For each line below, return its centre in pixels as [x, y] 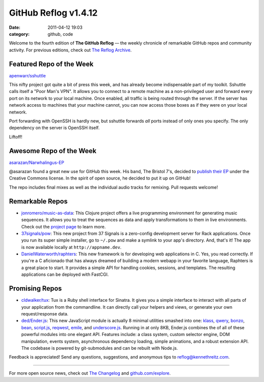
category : [19, 34]
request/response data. [45, 314]
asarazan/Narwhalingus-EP [37, 162]
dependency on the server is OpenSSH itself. [54, 128]
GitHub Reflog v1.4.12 [53, 13]
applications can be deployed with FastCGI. [65, 274]
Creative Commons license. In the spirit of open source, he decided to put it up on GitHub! [100, 178]
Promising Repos [35, 289]
